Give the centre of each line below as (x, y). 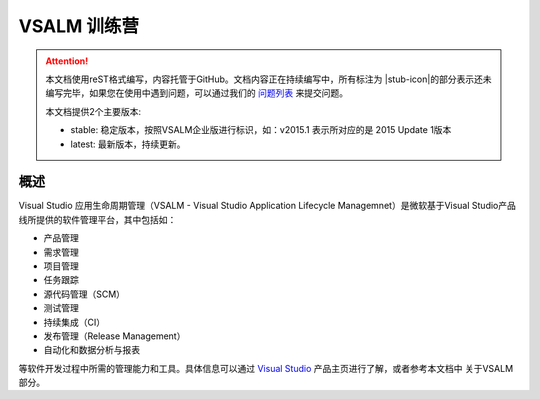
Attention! (67, 61)
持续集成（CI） (74, 322)
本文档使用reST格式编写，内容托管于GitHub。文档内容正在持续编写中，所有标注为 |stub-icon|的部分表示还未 (268, 79)
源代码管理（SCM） (84, 294)
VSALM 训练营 (79, 26)
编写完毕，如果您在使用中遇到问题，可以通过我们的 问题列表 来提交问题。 (197, 93)
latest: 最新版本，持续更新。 (128, 144)
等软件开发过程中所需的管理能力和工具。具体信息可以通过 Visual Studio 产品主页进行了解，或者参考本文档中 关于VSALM (266, 368)
